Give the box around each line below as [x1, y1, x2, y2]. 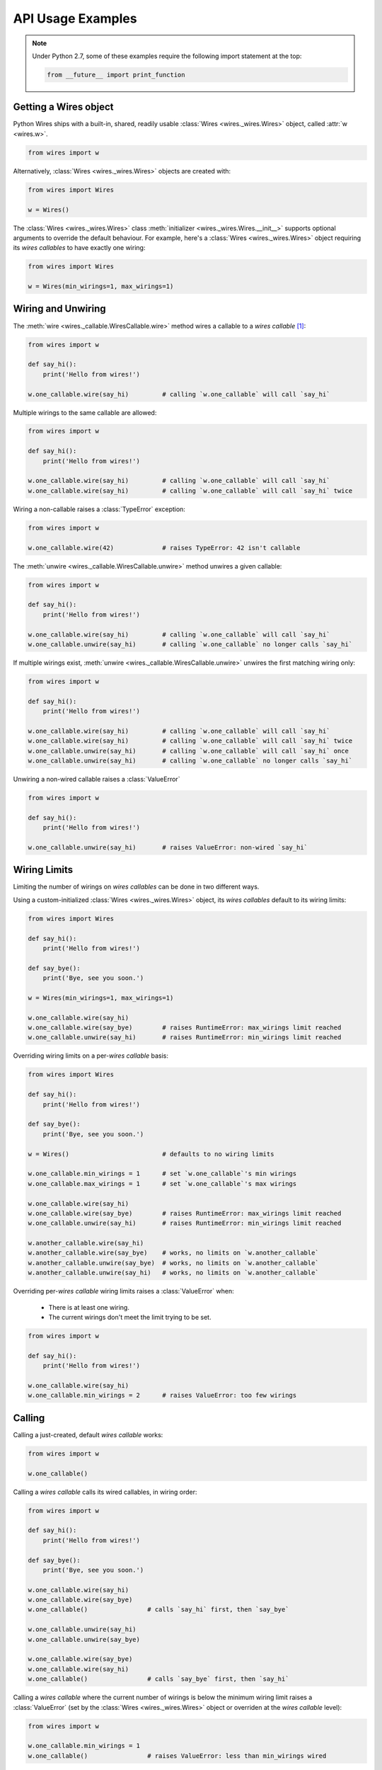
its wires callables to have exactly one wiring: [13, 244, 146, 252]
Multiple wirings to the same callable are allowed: [13, 408, 157, 417]
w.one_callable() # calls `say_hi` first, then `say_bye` [28, 1606, 289, 1614]
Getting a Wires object [13, 101, 114, 113]
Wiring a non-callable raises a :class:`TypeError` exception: [13, 505, 185, 513]
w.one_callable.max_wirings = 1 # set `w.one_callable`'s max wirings [28, 1180, 297, 1187]
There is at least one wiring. [48, 1303, 130, 1311]
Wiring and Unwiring [13, 303, 106, 315]
